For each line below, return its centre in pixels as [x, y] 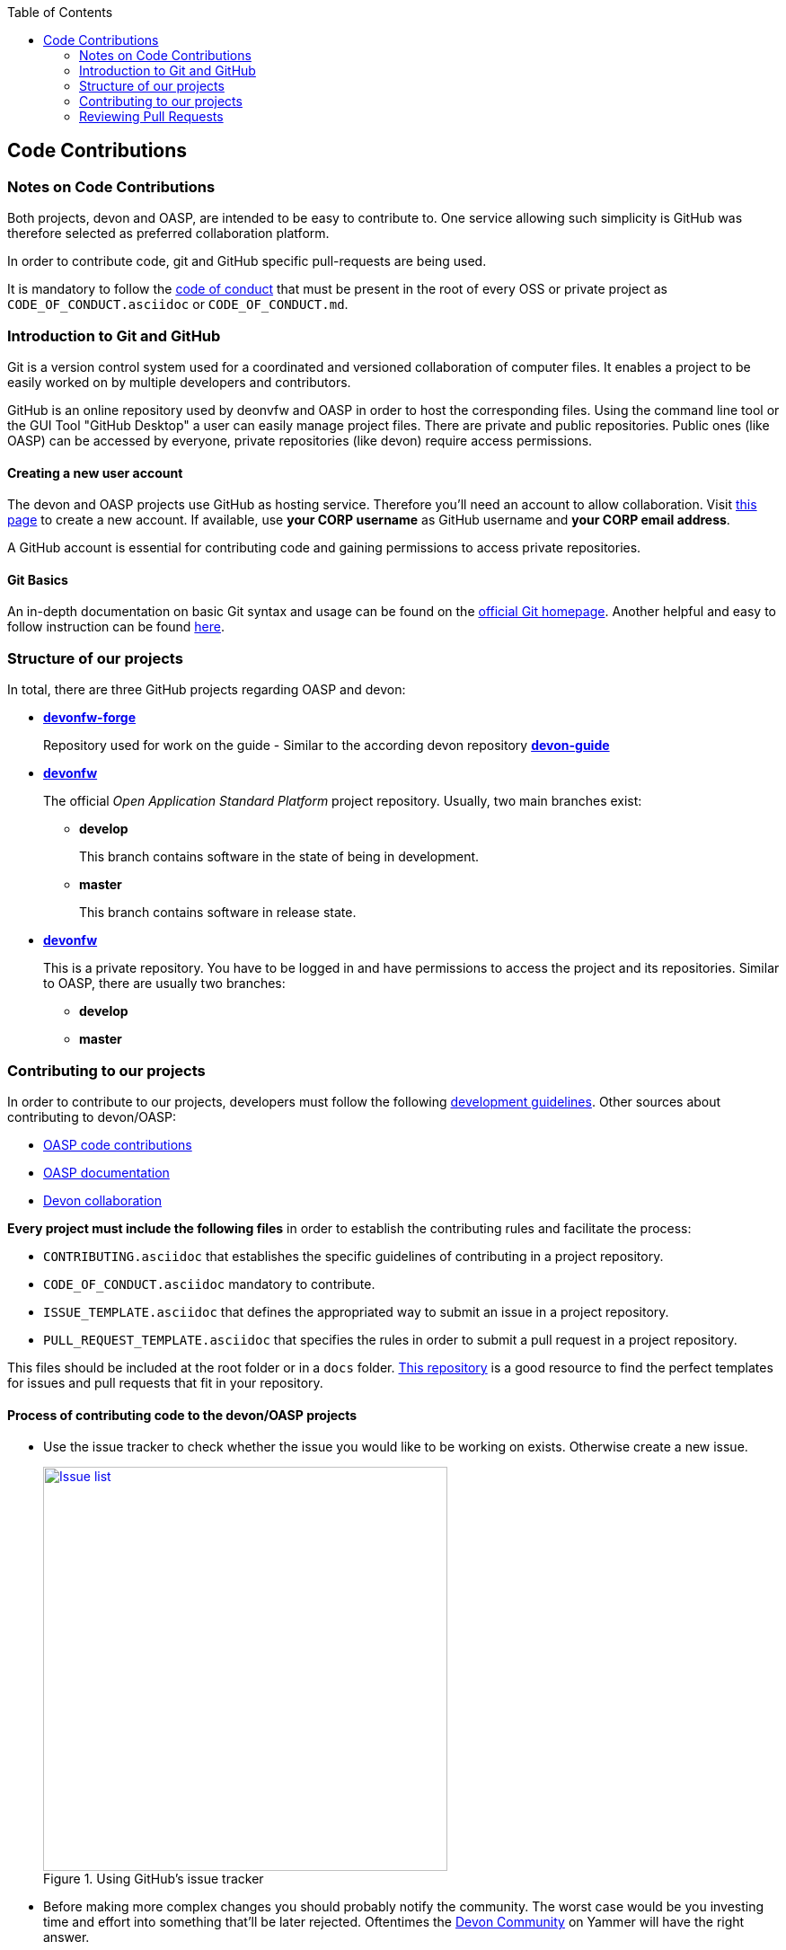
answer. [66, 1937]
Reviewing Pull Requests [151, 116]
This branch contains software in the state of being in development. [279, 857]
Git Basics [38, 579]
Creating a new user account [95, 472]
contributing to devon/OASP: [92, 1116]
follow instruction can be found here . [116, 627]
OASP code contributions [118, 1144]
